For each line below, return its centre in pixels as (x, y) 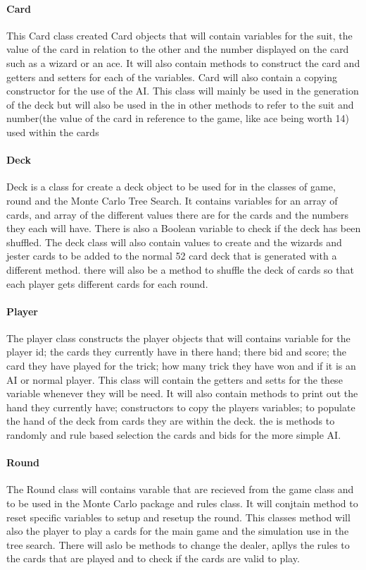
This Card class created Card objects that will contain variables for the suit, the (179, 35)
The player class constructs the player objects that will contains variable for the (178, 338)
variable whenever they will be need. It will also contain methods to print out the (182, 393)
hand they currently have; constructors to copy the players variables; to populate (181, 407)
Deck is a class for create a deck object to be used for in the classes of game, (171, 187)
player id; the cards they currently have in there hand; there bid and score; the (177, 352)
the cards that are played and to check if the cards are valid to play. (153, 558)
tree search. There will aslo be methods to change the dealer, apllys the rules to (178, 544)
